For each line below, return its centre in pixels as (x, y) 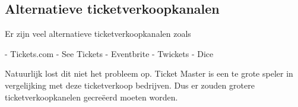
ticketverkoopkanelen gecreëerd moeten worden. (91, 97)
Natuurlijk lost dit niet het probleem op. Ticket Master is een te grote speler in (149, 73)
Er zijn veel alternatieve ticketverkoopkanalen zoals (98, 34)
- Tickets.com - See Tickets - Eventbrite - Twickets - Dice (109, 53)
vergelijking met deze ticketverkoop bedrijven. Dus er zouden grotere (130, 85)
